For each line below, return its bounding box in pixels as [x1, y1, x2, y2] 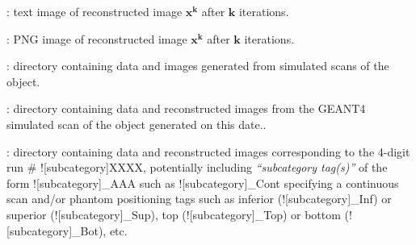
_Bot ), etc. [72, 222, 128, 239]
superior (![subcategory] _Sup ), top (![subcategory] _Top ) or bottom [6, 206, 341, 222]
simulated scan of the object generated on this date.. [6, 115, 267, 132]
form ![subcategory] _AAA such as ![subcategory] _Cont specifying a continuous [6, 174, 399, 191]
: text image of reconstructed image [6, 3, 183, 19]
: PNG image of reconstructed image [6, 30, 187, 47]
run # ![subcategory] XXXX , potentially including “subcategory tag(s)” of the [6, 159, 388, 176]
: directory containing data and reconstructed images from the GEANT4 [6, 100, 366, 117]
